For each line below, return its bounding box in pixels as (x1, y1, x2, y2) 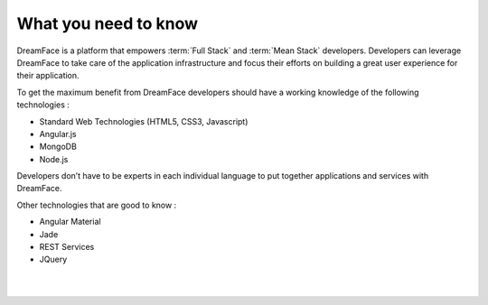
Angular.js (39, 128, 77, 139)
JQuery (39, 254, 68, 265)
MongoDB (39, 141, 77, 152)
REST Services (39, 242, 95, 253)
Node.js (39, 153, 69, 164)
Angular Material (39, 217, 101, 227)
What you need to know (16, 14, 199, 33)
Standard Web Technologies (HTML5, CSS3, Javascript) (39, 116, 249, 126)
